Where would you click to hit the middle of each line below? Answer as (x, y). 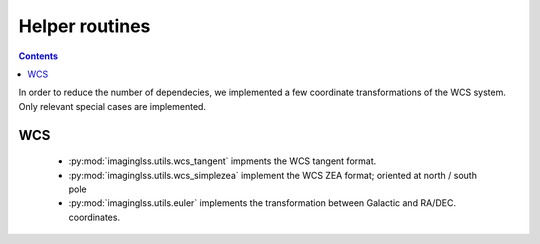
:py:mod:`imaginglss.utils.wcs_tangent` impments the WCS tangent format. (222, 161)
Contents (38, 56)
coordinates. (94, 217)
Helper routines (84, 26)
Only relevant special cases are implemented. (112, 106)
